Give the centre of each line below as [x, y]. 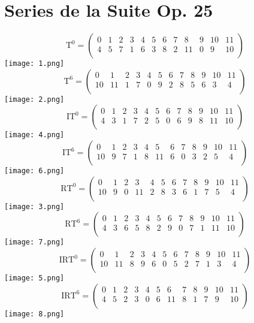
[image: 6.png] [34, 171]
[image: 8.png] [34, 314]
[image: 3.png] [34, 206]
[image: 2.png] [34, 99]
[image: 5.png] [34, 278]
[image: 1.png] [34, 64]
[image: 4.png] [34, 135]
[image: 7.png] [34, 242]
